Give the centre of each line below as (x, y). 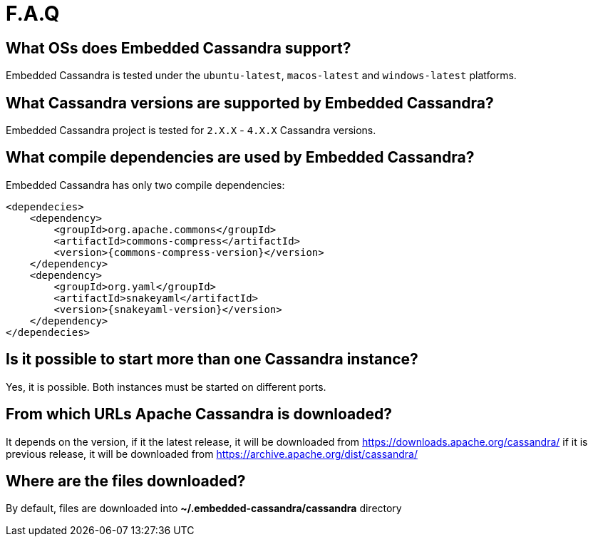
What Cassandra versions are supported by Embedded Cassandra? (250, 103)
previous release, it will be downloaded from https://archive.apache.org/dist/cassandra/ (212, 454)
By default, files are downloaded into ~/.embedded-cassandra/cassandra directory (204, 508)
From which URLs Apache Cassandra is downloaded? (199, 414)
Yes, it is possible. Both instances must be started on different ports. (166, 387)
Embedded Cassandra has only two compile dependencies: (145, 185)
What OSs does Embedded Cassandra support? (179, 48)
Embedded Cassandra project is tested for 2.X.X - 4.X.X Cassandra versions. (191, 131)
